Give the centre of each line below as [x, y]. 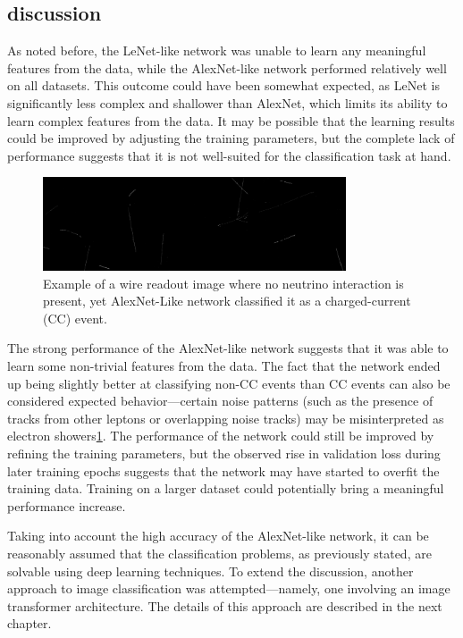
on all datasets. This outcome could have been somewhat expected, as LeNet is [223, 85]
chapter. [29, 623]
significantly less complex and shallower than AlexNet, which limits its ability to [227, 102]
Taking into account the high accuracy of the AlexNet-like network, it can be [218, 536]
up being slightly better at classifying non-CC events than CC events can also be [229, 383]
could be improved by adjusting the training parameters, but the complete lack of [231, 138]
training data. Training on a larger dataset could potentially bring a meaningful [226, 488]
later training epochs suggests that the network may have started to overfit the [223, 470]
